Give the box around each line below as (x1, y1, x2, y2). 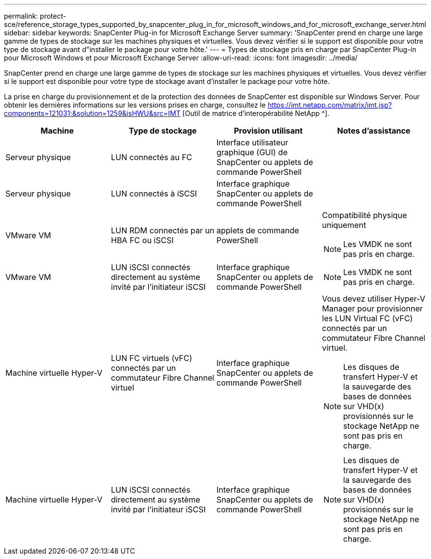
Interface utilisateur (216, 138, 288, 147)
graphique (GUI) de (216, 147, 288, 157)
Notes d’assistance (337, 126, 411, 136)
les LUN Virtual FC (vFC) (322, 313, 413, 323)
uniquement (322, 220, 366, 230)
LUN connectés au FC (111, 152, 192, 162)
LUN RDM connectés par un (111, 225, 215, 235)
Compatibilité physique (322, 210, 407, 220)
